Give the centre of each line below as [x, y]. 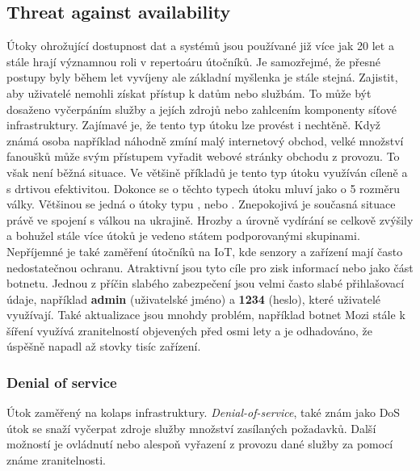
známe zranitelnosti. [57, 460]
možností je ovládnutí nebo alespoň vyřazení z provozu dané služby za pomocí [200, 444]
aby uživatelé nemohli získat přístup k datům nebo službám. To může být [189, 93]
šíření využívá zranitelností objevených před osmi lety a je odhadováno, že [190, 330]
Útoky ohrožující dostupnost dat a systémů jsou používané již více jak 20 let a [200, 46]
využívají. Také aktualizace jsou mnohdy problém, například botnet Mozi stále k [206, 315]
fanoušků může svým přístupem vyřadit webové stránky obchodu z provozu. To [203, 156]
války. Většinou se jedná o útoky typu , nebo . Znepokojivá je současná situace [201, 204]
